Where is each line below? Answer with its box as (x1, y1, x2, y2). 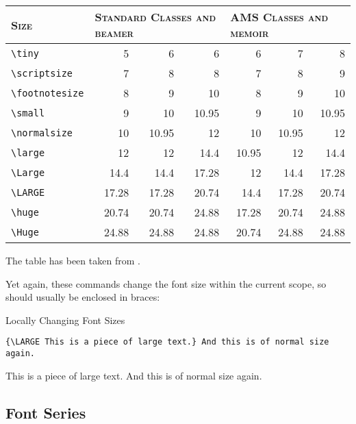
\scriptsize (11, 67, 73, 79)
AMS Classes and (230, 9, 329, 25)
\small (11, 107, 45, 119)
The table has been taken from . (5, 253, 140, 267)
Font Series (5, 401, 86, 423)
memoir (230, 25, 269, 40)
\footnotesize (11, 87, 84, 99)
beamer (94, 25, 134, 40)
